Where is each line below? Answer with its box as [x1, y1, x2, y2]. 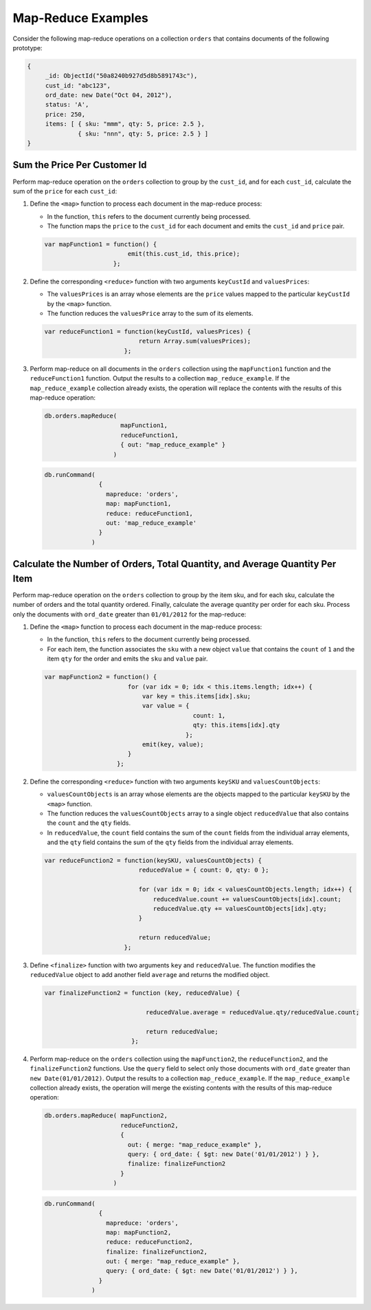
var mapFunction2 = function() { [44, 673, 157, 681]
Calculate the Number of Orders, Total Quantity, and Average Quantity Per [12, 558, 337, 570]
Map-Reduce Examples [12, 10, 149, 25]
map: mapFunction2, [105, 1228, 172, 1236]
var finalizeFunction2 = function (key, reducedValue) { [44, 989, 240, 997]
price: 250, [45, 110, 86, 118]
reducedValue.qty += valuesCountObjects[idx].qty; [153, 905, 328, 913]
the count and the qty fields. [47, 819, 131, 827]
